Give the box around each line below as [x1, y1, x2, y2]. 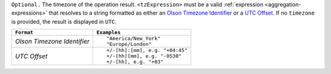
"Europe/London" [106, 41, 152, 48]
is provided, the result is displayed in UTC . [11, 18, 116, 25]
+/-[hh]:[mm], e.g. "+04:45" [106, 47, 188, 54]
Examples [96, 29, 121, 36]
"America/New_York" [106, 35, 161, 42]
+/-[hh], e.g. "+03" [106, 59, 164, 65]
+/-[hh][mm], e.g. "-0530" [106, 53, 182, 59]
